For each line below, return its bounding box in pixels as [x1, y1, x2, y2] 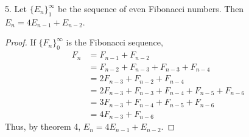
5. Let [5, 2, 27, 15]
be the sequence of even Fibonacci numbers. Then [57, 2, 244, 15]
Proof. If [5, 36, 36, 48]
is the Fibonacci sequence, [66, 36, 163, 48]
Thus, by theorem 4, [5, 120, 81, 133]
